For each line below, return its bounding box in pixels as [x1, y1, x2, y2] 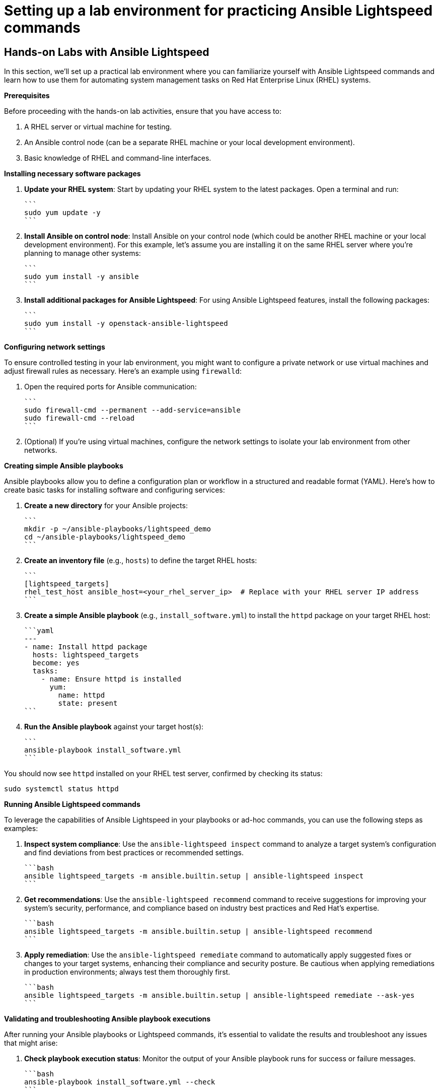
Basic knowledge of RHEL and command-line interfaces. [24, 154, 211, 163]
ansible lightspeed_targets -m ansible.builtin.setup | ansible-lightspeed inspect [24, 872, 364, 880]
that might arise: [4, 1039, 58, 1048]
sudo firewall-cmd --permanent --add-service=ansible [24, 406, 241, 415]
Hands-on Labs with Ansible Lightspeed [4, 45, 209, 58]
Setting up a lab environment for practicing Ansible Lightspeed [4, 2, 433, 19]
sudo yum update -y [24, 209, 101, 217]
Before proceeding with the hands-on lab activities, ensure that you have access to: [4, 107, 281, 116]
